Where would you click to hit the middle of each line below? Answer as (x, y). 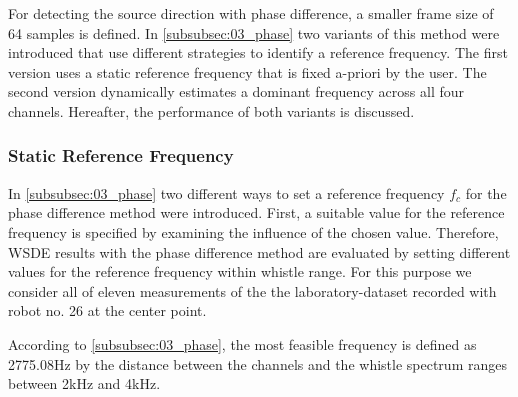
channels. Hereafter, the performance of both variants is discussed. (211, 110)
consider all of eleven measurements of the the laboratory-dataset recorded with (252, 290)
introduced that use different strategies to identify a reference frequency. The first (258, 52)
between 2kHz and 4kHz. (84, 383)
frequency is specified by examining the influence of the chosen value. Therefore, (253, 231)
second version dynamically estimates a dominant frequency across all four (236, 91)
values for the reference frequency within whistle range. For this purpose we (240, 271)
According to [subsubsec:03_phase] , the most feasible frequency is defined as (242, 343)
